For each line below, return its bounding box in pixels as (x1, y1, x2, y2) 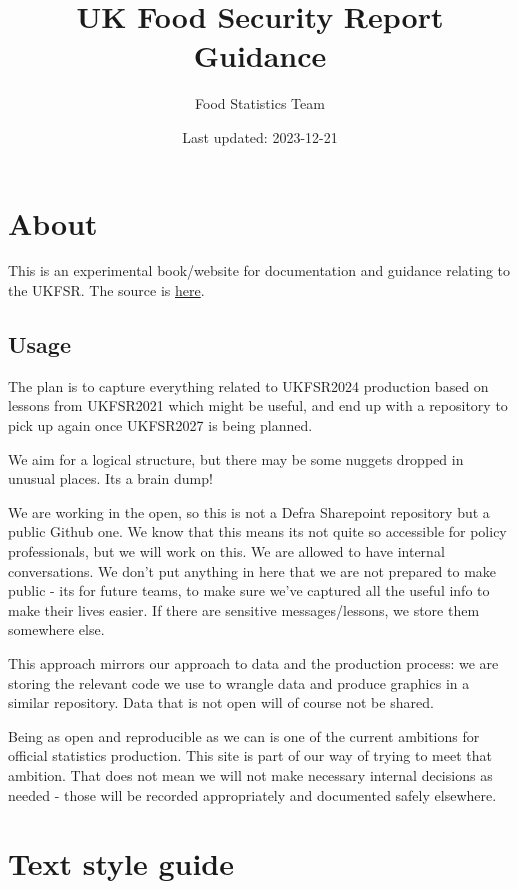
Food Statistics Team (195, 93, 325, 114)
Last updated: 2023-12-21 (182, 126, 338, 147)
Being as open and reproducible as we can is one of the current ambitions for (8, 725, 480, 746)
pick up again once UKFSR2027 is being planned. (8, 415, 313, 436)
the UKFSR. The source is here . (8, 280, 205, 301)
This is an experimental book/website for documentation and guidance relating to (8, 260, 511, 281)
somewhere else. (8, 619, 105, 640)
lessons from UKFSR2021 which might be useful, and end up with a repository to (8, 395, 508, 416)
